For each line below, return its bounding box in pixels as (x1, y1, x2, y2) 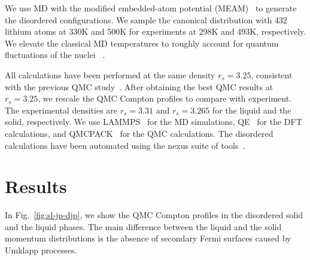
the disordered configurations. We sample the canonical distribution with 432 (5, 13, 287, 26)
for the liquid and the (212, 103, 291, 116)
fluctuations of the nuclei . (5, 48, 105, 61)
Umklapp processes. (5, 244, 77, 256)
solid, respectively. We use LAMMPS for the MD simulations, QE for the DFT (5, 115, 302, 128)
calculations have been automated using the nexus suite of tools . (5, 139, 245, 151)
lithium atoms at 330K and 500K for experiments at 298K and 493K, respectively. (5, 25, 306, 38)
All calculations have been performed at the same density (5, 68, 215, 81)
